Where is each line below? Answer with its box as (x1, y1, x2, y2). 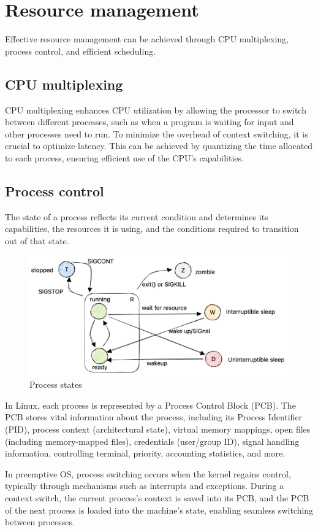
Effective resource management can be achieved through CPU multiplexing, (5, 33, 289, 45)
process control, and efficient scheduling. (5, 44, 156, 57)
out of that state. (5, 234, 69, 247)
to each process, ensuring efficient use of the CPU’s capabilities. (5, 151, 244, 164)
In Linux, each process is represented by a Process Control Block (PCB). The (5, 398, 296, 411)
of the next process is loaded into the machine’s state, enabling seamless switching (5, 503, 314, 516)
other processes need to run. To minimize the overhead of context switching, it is (5, 127, 308, 140)
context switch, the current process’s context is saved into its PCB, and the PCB (5, 491, 309, 504)
